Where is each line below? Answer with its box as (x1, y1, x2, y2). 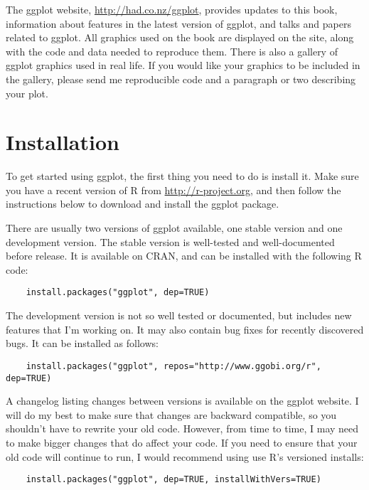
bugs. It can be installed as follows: (6, 336, 159, 351)
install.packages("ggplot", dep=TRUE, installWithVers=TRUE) (26, 474, 321, 485)
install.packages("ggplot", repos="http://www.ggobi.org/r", (26, 361, 321, 371)
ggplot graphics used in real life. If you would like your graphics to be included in (6, 58, 360, 73)
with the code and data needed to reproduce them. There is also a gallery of (6, 43, 338, 58)
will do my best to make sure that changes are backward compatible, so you (6, 407, 337, 422)
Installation (6, 127, 119, 156)
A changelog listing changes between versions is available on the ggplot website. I (6, 393, 359, 408)
